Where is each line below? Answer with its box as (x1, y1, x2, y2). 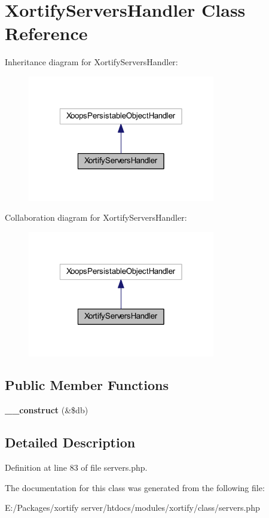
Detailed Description (5, 433, 136, 452)
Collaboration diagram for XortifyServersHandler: (5, 211, 187, 224)
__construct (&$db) (5, 404, 88, 416)
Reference (5, 21, 88, 45)
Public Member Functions (5, 376, 169, 394)
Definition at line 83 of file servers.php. (5, 461, 148, 474)
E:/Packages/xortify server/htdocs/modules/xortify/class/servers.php (5, 501, 260, 514)
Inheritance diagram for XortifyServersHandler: (5, 56, 178, 68)
